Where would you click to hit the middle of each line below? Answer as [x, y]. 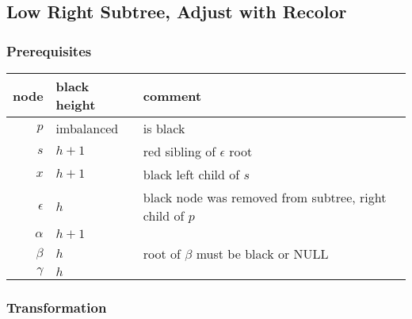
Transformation [57, 307]
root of [162, 254]
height [76, 104]
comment [172, 95]
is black [164, 128]
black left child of [191, 174]
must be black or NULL [262, 254]
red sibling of [179, 151]
